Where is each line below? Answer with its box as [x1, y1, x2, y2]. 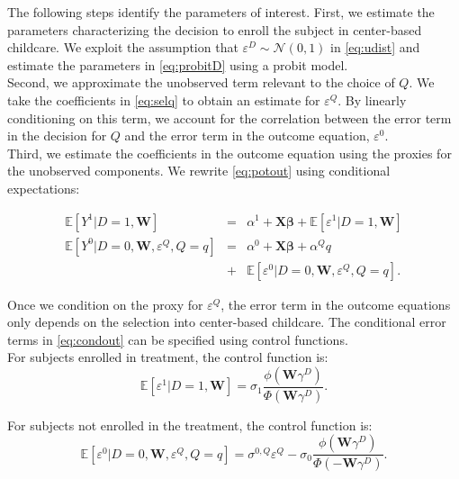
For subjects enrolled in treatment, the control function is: [7, 348, 328, 366]
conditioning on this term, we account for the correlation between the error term [7, 108, 452, 127]
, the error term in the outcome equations [220, 294, 451, 313]
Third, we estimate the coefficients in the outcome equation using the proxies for [7, 143, 452, 162]
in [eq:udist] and [330, 38, 420, 57]
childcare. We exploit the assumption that [7, 38, 238, 57]
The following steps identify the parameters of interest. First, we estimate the [7, 3, 435, 21]
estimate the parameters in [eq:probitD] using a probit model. [7, 55, 348, 74]
